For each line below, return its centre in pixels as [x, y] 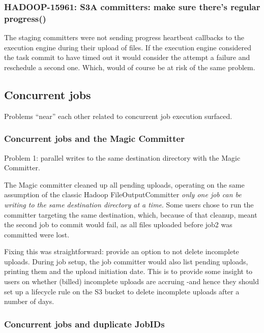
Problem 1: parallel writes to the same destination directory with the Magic [122, 157]
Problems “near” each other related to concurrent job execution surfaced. [118, 116]
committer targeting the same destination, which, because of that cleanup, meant [131, 214]
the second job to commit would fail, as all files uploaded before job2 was [118, 224]
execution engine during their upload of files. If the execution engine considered [128, 47]
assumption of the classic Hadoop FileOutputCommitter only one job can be [123, 194]
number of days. [29, 301]
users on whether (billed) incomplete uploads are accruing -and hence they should [131, 281]
